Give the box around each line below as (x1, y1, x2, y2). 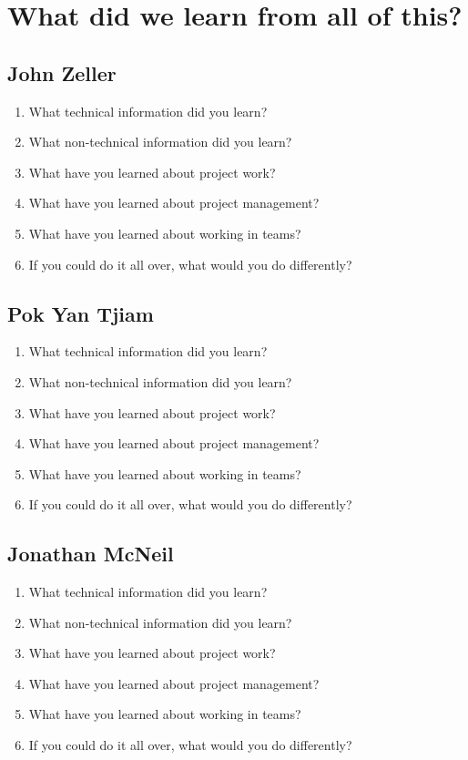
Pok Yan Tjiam (7, 299, 154, 327)
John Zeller (7, 58, 117, 87)
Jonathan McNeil (7, 539, 174, 568)
